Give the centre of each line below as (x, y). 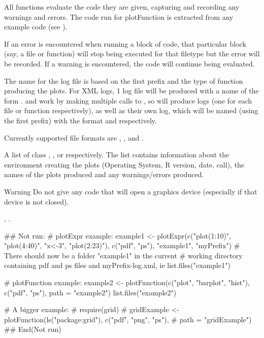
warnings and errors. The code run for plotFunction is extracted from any (119, 16)
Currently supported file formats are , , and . (74, 137)
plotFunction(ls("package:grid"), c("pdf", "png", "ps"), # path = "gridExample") (128, 319)
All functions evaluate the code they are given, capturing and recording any (122, 7)
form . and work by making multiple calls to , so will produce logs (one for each (128, 100)
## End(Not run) (33, 329)
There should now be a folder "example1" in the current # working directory (123, 255)
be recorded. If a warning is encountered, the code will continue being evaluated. (129, 63)
